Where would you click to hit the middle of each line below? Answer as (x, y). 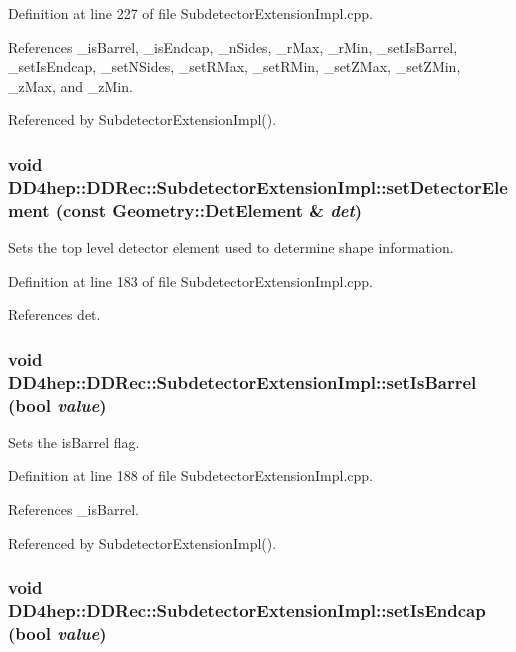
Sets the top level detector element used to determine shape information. (231, 247)
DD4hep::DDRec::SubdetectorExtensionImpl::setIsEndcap (247, 610)
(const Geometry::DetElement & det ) (209, 209)
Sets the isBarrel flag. (74, 441)
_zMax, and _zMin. (70, 85)
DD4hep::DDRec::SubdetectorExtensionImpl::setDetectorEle (258, 186)
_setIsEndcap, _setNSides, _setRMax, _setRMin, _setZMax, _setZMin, (234, 66)
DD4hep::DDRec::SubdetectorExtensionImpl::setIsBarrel (242, 381)
